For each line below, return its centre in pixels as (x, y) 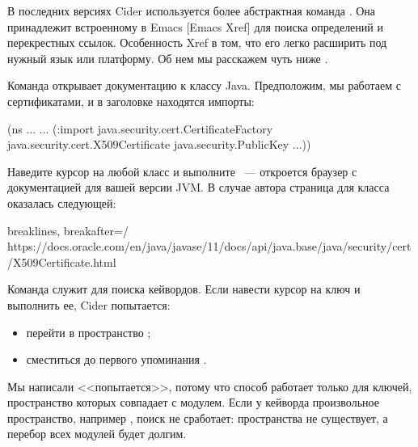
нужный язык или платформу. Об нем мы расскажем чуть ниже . (168, 58)
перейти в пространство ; (89, 332)
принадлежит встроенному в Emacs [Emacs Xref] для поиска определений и (195, 26)
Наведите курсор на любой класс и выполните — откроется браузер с (182, 171)
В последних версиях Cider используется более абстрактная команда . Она (192, 11)
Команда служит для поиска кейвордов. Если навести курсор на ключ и (184, 289)
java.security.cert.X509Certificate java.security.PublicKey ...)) (159, 144)
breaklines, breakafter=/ (68, 230)
